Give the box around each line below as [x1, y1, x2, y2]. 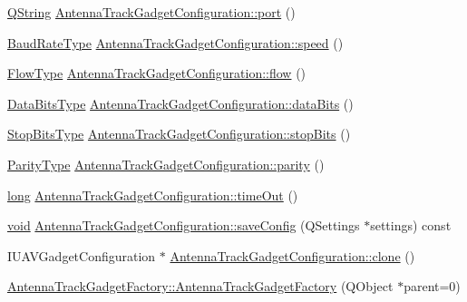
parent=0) [404, 277, 461, 296]
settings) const [370, 216, 452, 235]
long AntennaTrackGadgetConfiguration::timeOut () [7, 185, 298, 204]
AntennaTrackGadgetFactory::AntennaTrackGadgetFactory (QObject [7, 277, 394, 296]
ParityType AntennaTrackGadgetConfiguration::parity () [7, 154, 325, 173]
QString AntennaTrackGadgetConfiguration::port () [7, 3, 296, 21]
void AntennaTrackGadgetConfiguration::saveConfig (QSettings [7, 216, 360, 235]
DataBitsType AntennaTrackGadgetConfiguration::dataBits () [7, 93, 354, 112]
